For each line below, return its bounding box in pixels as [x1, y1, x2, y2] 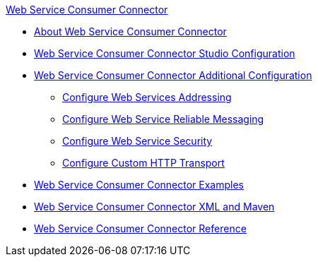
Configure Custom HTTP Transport [62, 157, 225, 169]
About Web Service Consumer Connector [34, 25, 227, 37]
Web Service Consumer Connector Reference [34, 222, 247, 234]
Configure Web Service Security [62, 135, 213, 147]
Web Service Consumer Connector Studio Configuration [34, 47, 295, 59]
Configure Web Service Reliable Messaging [62, 113, 264, 125]
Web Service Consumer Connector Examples [34, 179, 245, 191]
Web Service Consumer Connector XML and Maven [34, 201, 275, 213]
